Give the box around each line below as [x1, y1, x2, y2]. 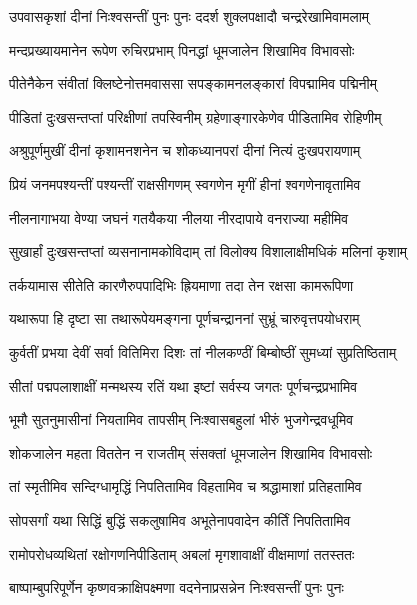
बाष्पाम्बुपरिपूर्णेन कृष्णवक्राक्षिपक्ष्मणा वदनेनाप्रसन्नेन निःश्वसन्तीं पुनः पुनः [9, 577, 344, 598]
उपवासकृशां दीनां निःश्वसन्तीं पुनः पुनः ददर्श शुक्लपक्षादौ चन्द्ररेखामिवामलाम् [9, 6, 370, 26]
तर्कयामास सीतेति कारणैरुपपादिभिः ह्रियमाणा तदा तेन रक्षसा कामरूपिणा [9, 274, 354, 295]
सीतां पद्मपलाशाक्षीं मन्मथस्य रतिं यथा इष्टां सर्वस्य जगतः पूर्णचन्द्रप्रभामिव [9, 375, 358, 396]
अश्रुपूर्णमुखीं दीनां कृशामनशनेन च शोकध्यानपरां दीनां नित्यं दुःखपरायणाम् [9, 140, 361, 161]
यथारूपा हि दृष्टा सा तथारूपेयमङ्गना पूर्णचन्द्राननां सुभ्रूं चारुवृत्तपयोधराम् [9, 308, 360, 329]
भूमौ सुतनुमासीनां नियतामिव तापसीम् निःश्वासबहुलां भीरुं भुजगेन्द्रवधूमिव [9, 409, 354, 430]
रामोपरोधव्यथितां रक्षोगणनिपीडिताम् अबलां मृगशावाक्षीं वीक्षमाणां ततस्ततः [9, 543, 355, 564]
